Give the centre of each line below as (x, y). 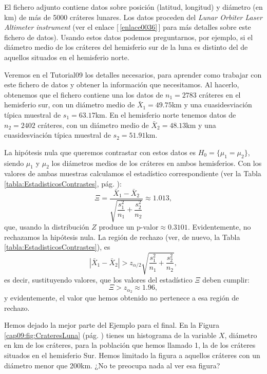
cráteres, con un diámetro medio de (93, 125)
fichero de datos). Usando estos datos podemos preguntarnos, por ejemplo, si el (129, 37)
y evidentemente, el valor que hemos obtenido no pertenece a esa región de (122, 297)
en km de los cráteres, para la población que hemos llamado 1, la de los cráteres (130, 345)
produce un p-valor (129, 227)
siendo (14, 163)
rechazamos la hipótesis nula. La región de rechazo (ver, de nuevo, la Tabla (122, 237)
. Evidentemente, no (219, 227)
